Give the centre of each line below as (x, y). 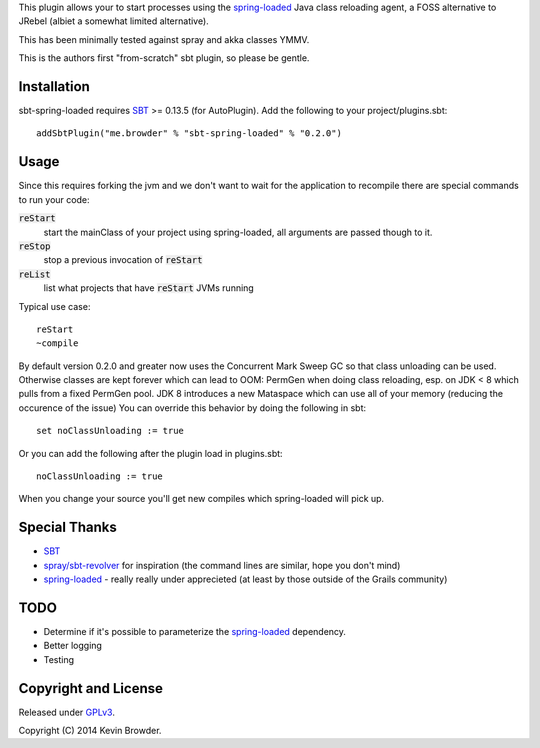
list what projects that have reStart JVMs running (148, 288)
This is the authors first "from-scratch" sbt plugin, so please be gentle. (164, 58)
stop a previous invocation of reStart (123, 260)
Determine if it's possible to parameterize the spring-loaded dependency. (195, 631)
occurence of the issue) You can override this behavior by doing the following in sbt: (192, 407)
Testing (59, 659)
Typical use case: (54, 306)
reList (34, 274)
